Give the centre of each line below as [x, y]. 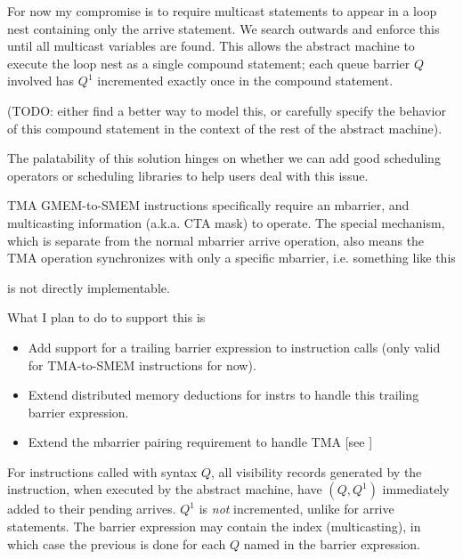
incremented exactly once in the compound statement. [245, 81]
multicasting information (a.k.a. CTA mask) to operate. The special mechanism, [226, 222]
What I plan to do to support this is [106, 317]
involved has [41, 81]
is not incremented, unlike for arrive [296, 509]
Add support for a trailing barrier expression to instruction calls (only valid [234, 347]
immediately [416, 489]
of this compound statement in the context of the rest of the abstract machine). [225, 128]
